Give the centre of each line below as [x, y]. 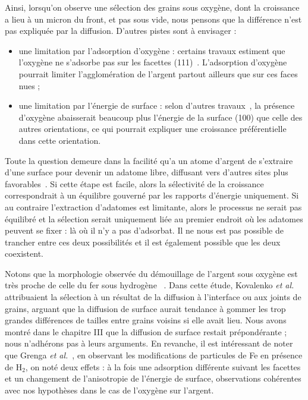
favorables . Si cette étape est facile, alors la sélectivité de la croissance [134, 183]
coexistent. [24, 253]
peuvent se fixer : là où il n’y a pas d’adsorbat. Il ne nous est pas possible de [144, 230]
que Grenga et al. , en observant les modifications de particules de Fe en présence [154, 355]
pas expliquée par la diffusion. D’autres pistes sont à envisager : [121, 31]
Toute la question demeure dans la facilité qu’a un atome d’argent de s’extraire [149, 160]
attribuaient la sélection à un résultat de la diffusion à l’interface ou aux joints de [153, 297]
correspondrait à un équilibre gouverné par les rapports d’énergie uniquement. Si [152, 195]
